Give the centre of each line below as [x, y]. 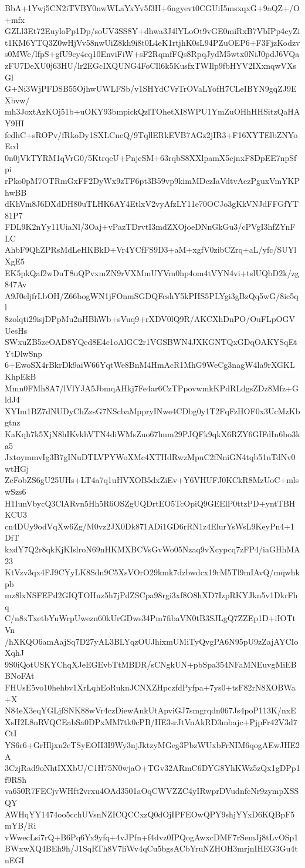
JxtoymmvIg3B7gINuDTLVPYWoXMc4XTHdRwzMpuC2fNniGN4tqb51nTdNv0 [150, 457]
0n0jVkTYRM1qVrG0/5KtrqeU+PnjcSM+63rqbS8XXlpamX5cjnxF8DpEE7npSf [151, 157]
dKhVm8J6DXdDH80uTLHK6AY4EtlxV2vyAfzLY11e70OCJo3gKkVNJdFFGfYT [152, 204]
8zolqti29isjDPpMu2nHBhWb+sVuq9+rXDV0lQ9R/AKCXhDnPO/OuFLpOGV [150, 319]
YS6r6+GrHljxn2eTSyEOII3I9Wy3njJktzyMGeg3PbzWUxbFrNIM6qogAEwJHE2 [152, 745]
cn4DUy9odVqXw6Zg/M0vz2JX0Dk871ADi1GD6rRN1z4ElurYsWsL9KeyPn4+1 [150, 526]
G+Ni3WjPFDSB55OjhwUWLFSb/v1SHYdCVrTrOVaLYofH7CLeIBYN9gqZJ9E [151, 88]
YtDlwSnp [23, 353]
